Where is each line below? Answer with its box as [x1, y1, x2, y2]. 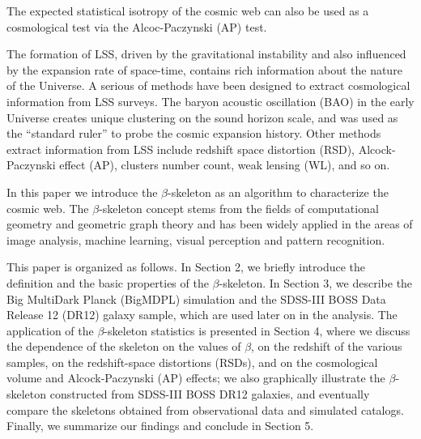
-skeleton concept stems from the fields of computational [99, 199, 379, 216]
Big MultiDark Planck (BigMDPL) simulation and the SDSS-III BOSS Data [6, 290, 386, 307]
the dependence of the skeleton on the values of [6, 338, 241, 355]
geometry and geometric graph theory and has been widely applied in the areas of [6, 215, 413, 232]
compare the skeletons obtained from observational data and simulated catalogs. [6, 401, 404, 418]
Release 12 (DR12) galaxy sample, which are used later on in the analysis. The [6, 306, 398, 323]
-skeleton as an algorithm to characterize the [168, 183, 389, 200]
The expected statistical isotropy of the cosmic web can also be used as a [6, 2, 369, 19]
